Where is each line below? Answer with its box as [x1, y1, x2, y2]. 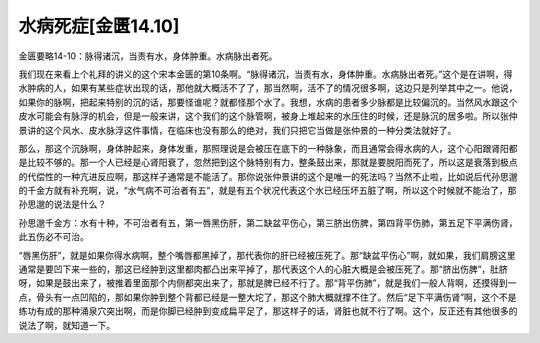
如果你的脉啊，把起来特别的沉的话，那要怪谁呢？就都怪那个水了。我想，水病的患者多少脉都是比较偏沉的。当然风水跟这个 [18, 96, 518, 108]
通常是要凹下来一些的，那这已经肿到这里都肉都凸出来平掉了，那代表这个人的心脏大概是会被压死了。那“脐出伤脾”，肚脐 [18, 263, 509, 275]
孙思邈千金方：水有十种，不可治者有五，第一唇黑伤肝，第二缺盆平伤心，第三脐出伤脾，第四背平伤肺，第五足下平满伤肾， [18, 216, 518, 229]
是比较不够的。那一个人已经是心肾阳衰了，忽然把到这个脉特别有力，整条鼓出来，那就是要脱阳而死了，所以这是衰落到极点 [18, 156, 518, 169]
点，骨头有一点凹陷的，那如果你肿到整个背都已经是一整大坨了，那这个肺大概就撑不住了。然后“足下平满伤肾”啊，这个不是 [18, 291, 517, 303]
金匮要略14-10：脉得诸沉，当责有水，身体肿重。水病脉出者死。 [18, 50, 278, 62]
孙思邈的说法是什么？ [18, 198, 107, 210]
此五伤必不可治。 [18, 231, 89, 243]
